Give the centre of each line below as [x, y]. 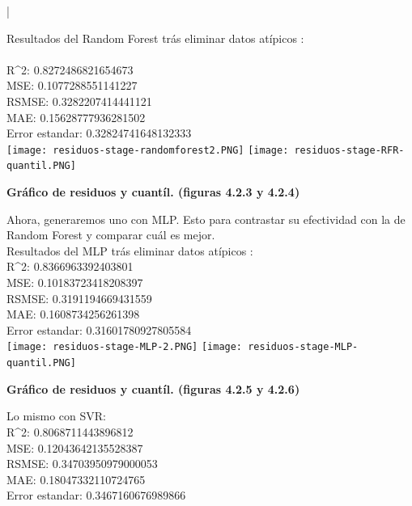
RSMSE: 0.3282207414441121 [79, 101]
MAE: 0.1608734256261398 [73, 314]
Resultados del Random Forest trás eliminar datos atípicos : [155, 38]
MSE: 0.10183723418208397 [75, 283]
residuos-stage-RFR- [349, 150]
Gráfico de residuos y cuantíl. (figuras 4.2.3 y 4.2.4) [153, 192]
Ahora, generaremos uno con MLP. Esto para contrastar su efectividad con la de [206, 219]
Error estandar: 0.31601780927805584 [99, 329]
